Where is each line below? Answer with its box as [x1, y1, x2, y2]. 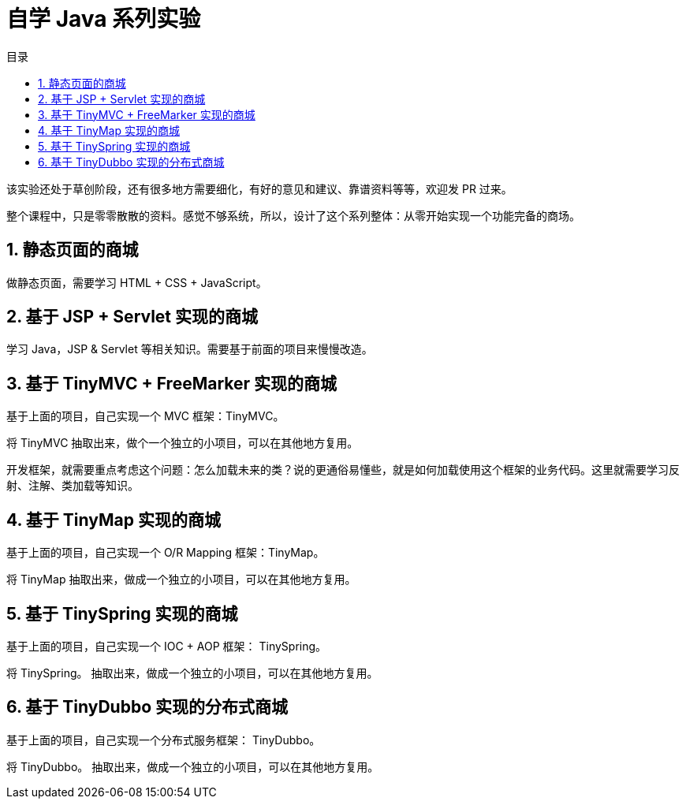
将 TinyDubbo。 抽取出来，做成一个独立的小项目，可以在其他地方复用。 [6, 759, 379, 773]
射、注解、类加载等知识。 [6, 479, 139, 493]
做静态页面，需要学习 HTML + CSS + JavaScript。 [6, 275, 267, 289]
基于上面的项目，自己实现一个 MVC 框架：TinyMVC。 [6, 409, 285, 423]
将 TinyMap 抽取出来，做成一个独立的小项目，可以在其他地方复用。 [6, 572, 356, 587]
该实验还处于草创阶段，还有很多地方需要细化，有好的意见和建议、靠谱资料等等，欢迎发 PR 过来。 [6, 181, 513, 196]
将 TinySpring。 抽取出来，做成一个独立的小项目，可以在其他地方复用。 [6, 665, 378, 680]
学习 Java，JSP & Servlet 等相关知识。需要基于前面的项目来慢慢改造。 [6, 342, 373, 356]
